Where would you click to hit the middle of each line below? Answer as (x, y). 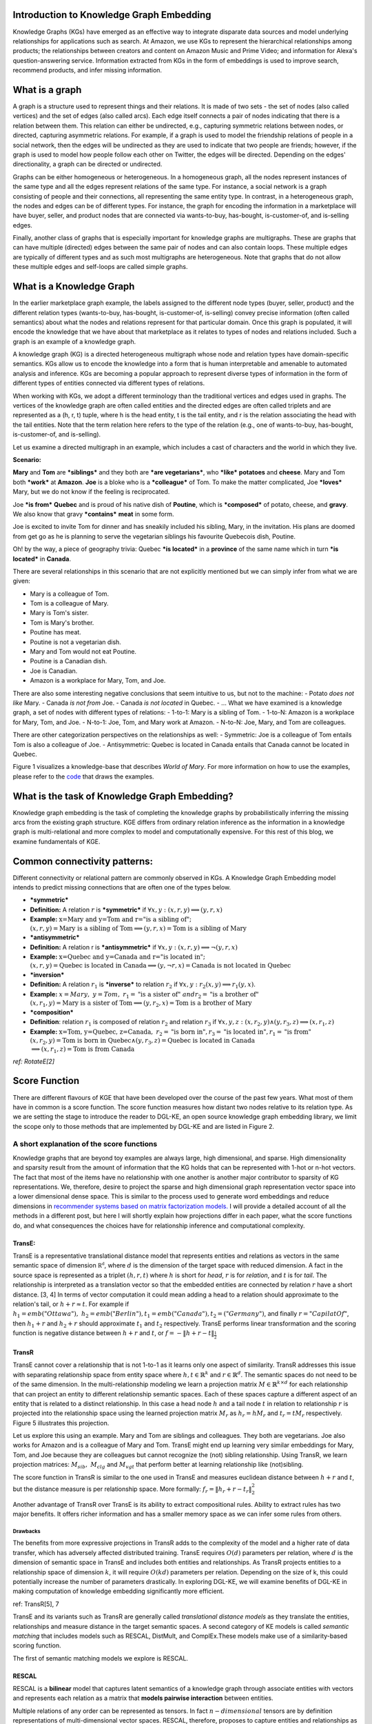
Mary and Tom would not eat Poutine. (83, 652)
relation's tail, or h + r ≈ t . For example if (71, 1304)
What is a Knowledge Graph (74, 287)
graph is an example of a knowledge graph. (74, 341)
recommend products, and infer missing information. (87, 70)
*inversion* (47, 975)
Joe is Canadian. (54, 671)
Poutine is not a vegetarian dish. (76, 642)
